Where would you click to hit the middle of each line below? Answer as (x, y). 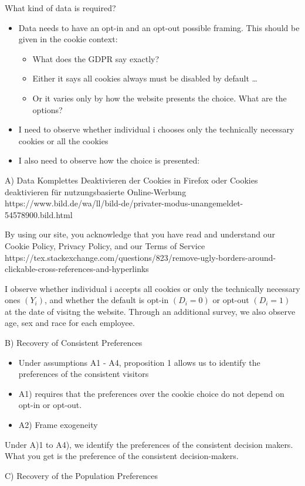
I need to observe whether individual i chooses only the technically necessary (156, 129)
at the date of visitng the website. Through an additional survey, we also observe (150, 311)
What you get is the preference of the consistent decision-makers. (122, 456)
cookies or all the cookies (63, 140)
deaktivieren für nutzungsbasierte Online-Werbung (96, 191)
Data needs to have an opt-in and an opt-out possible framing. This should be (159, 27)
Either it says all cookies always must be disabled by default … (145, 78)
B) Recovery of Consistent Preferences (74, 343)
